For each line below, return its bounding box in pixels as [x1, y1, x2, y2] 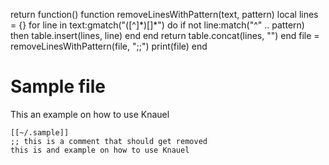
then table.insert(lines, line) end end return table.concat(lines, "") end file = [10, 30, 320, 41]
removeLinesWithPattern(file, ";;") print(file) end [10, 40, 208, 52]
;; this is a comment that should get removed [10, 136, 208, 146]
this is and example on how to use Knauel [10, 145, 190, 155]
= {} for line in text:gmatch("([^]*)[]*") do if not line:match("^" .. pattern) [10, 19, 305, 31]
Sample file [10, 75, 106, 98]
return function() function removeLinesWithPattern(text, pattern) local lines [10, 9, 319, 20]
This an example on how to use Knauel [10, 108, 170, 120]
